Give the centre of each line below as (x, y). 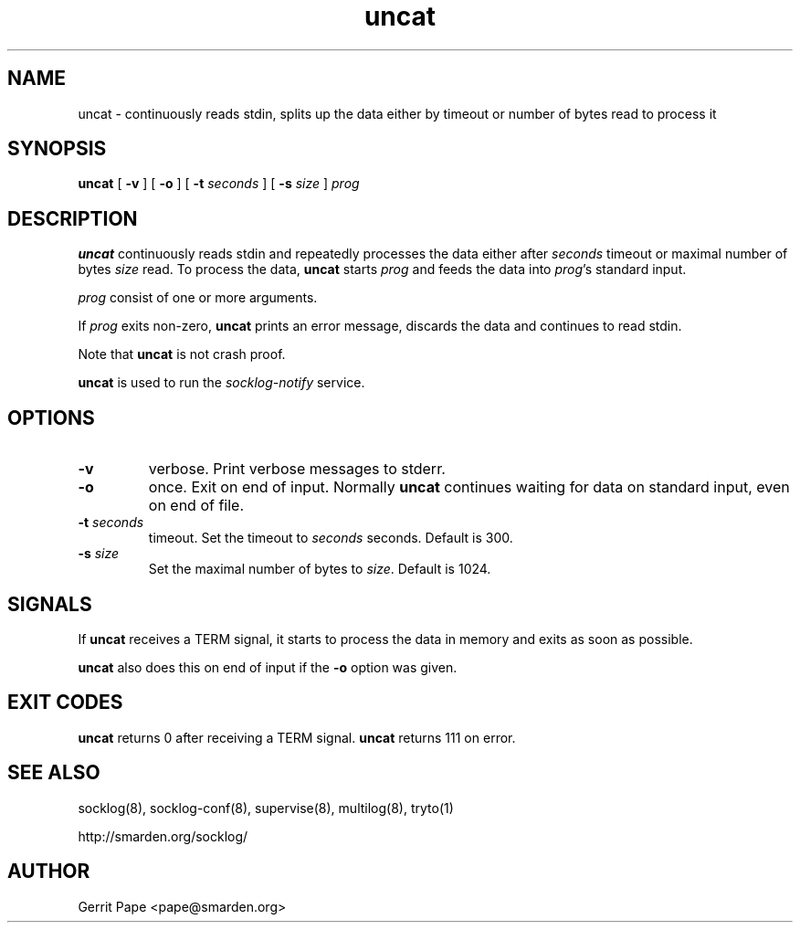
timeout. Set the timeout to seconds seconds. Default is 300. (331, 538)
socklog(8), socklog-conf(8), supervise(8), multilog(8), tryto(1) (266, 808)
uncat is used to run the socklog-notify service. (221, 383)
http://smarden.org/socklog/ (163, 836)
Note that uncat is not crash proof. (182, 354)
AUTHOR (49, 872)
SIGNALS (50, 604)
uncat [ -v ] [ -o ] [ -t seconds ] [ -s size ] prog (219, 184)
